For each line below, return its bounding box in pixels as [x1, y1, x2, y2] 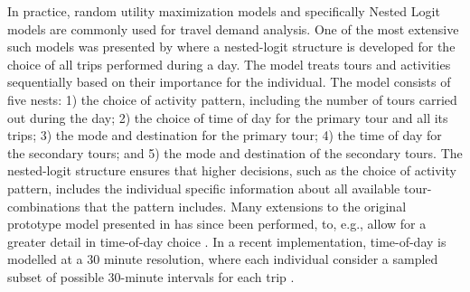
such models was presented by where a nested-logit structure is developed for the [7, 37, 456, 56]
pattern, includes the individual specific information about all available [7, 178, 400, 197]
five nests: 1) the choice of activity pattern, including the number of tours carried [7, 89, 457, 108]
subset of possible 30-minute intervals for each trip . [7, 267, 295, 286]
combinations [7, 196, 80, 215]
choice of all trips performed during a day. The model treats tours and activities [7, 54, 451, 73]
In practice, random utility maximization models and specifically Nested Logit [7, 2, 440, 20]
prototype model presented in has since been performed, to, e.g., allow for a [7, 214, 427, 233]
